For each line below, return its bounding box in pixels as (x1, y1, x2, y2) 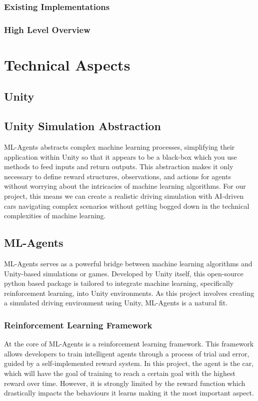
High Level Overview (4, 23, 90, 36)
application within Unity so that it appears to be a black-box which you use (4, 151, 237, 162)
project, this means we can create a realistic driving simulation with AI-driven (4, 191, 244, 201)
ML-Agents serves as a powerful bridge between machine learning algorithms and (4, 258, 252, 268)
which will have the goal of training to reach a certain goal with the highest (4, 367, 235, 378)
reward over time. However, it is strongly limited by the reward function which (4, 377, 245, 388)
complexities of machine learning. (4, 210, 106, 221)
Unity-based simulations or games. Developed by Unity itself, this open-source (4, 268, 243, 278)
